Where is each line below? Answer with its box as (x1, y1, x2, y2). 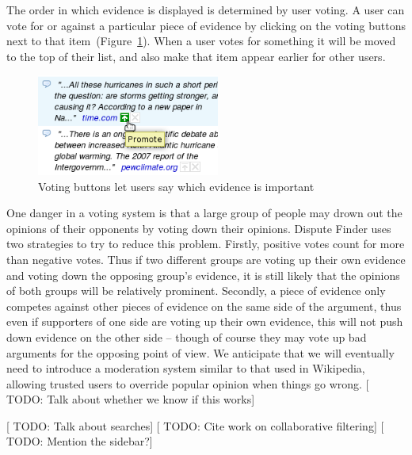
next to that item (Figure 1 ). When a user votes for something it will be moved (6, 32, 396, 49)
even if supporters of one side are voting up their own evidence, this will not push (6, 313, 403, 330)
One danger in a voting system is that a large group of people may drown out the (6, 205, 402, 221)
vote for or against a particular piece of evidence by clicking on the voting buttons (6, 17, 406, 33)
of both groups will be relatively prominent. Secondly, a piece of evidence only (6, 282, 386, 299)
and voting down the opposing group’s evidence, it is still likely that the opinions (6, 266, 400, 283)
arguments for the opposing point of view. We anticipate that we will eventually (6, 344, 395, 361)
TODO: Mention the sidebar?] (6, 433, 153, 449)
